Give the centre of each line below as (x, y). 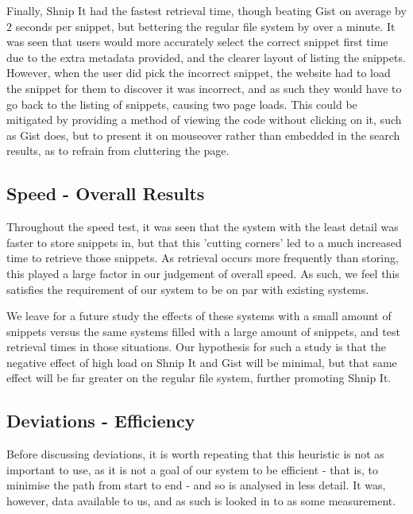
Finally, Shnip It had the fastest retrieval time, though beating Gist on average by (206, 10)
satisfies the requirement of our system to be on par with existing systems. (188, 289)
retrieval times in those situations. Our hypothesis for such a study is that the (197, 347)
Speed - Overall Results (106, 193)
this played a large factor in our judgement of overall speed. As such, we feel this (203, 273)
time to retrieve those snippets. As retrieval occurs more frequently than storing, (203, 258)
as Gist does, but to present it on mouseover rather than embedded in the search (203, 135)
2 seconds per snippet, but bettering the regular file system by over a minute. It (201, 26)
